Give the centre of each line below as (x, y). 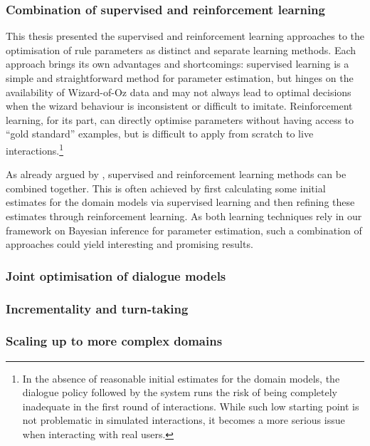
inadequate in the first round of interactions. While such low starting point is (191, 406)
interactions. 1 (35, 149)
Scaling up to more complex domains (114, 341)
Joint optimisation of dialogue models (116, 275)
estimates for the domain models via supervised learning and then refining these (180, 202)
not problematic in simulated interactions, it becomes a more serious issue (184, 420)
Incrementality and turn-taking (97, 308)
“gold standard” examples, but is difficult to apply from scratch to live (160, 134)
